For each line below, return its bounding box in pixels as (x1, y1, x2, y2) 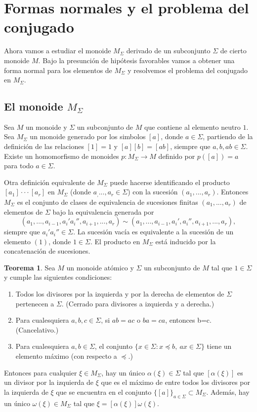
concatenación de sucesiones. (4, 246, 90, 256)
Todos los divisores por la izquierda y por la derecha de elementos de (15, 289, 224, 299)
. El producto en (90, 236, 140, 246)
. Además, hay (206, 386, 250, 397)
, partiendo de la (203, 131, 253, 142)
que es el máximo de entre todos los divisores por (101, 377, 250, 387)
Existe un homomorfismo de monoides (4, 150, 119, 161)
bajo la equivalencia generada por (52, 206, 154, 217)
